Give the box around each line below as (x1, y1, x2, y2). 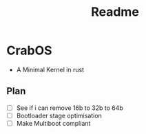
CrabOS (6, 43, 52, 58)
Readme (91, 4, 139, 20)
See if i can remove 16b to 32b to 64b (16, 104, 123, 112)
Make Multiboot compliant (16, 119, 91, 127)
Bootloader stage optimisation (16, 111, 103, 120)
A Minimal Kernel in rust (16, 65, 84, 74)
